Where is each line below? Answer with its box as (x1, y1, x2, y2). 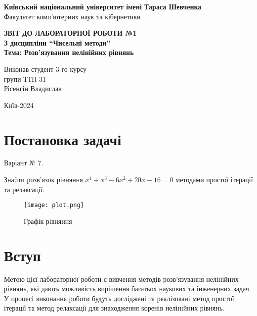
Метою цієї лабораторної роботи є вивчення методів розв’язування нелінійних (4, 273, 239, 284)
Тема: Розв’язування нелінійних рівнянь (4, 47, 134, 57)
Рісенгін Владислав (4, 83, 62, 94)
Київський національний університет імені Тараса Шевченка (4, 1, 202, 11)
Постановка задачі (4, 129, 122, 149)
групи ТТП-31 (4, 73, 46, 84)
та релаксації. (4, 184, 44, 194)
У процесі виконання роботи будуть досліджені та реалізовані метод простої (4, 293, 234, 303)
